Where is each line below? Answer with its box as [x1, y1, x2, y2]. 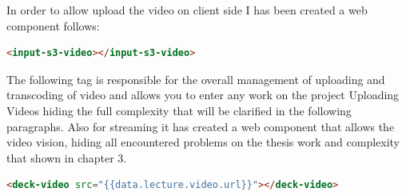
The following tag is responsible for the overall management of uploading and [6, 70, 385, 87]
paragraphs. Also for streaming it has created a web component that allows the [6, 118, 395, 134]
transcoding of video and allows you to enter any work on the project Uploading [6, 86, 400, 103]
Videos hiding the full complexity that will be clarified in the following [6, 102, 352, 118]
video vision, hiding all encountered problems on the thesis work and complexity [6, 134, 400, 150]
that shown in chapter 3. [6, 149, 127, 166]
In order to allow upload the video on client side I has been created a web [6, 2, 368, 18]
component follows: [6, 17, 100, 34]
